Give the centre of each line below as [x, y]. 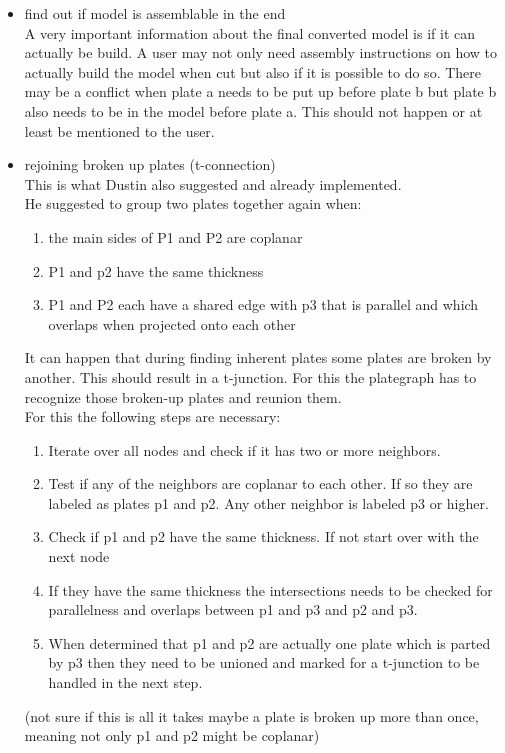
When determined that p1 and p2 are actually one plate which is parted [269, 642]
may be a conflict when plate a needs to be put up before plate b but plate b [260, 91]
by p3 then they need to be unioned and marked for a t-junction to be [264, 662]
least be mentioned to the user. [119, 130]
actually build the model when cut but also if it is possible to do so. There [252, 71]
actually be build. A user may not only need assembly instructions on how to [260, 52]
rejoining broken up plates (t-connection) [150, 164]
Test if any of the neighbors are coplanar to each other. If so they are [260, 483]
